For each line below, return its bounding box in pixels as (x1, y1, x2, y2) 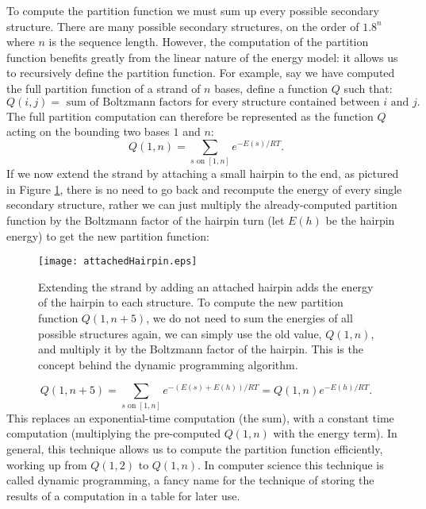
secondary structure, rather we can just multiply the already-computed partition (6, 196, 397, 213)
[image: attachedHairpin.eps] (38, 256, 198, 268)
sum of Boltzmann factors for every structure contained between (66, 96, 380, 108)
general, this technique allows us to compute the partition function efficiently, (6, 440, 383, 457)
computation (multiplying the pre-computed (6, 425, 221, 442)
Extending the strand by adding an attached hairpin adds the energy (38, 278, 374, 295)
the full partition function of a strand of (6, 79, 201, 96)
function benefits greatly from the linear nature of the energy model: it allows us (6, 48, 398, 65)
